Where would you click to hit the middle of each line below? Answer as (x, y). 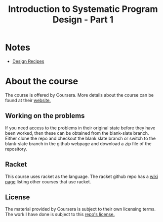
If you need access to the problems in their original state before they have (80, 128)
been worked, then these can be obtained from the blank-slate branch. (77, 133)
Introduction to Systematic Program (83, 9)
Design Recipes (28, 61)
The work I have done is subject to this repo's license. (60, 215)
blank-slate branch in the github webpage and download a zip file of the (78, 143)
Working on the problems (45, 116)
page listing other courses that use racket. (48, 181)
